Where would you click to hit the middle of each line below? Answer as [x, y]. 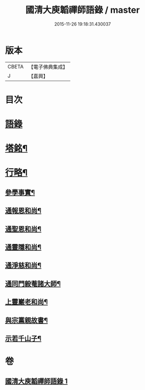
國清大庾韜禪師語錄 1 [36, 381]
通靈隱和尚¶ [23, 247]
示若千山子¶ [23, 338]
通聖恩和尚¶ [23, 229]
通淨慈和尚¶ [23, 265]
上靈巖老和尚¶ [27, 302]
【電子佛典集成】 [48, 67]
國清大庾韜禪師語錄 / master [83, 10]
